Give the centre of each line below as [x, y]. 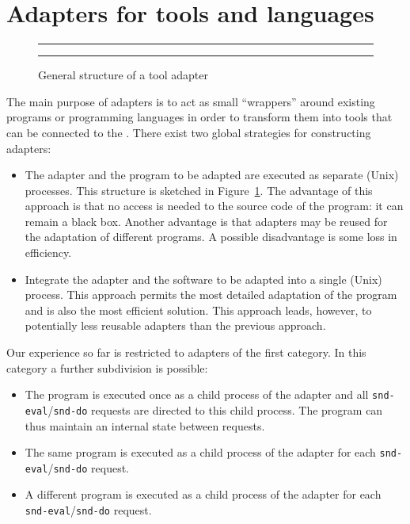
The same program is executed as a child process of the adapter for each [200, 452]
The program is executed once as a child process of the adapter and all [197, 394]
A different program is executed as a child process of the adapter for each [203, 494]
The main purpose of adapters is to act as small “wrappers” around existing [191, 101]
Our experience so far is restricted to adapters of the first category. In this [186, 352]
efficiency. [48, 252]
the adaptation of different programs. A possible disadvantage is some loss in [211, 237]
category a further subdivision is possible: [107, 367]
